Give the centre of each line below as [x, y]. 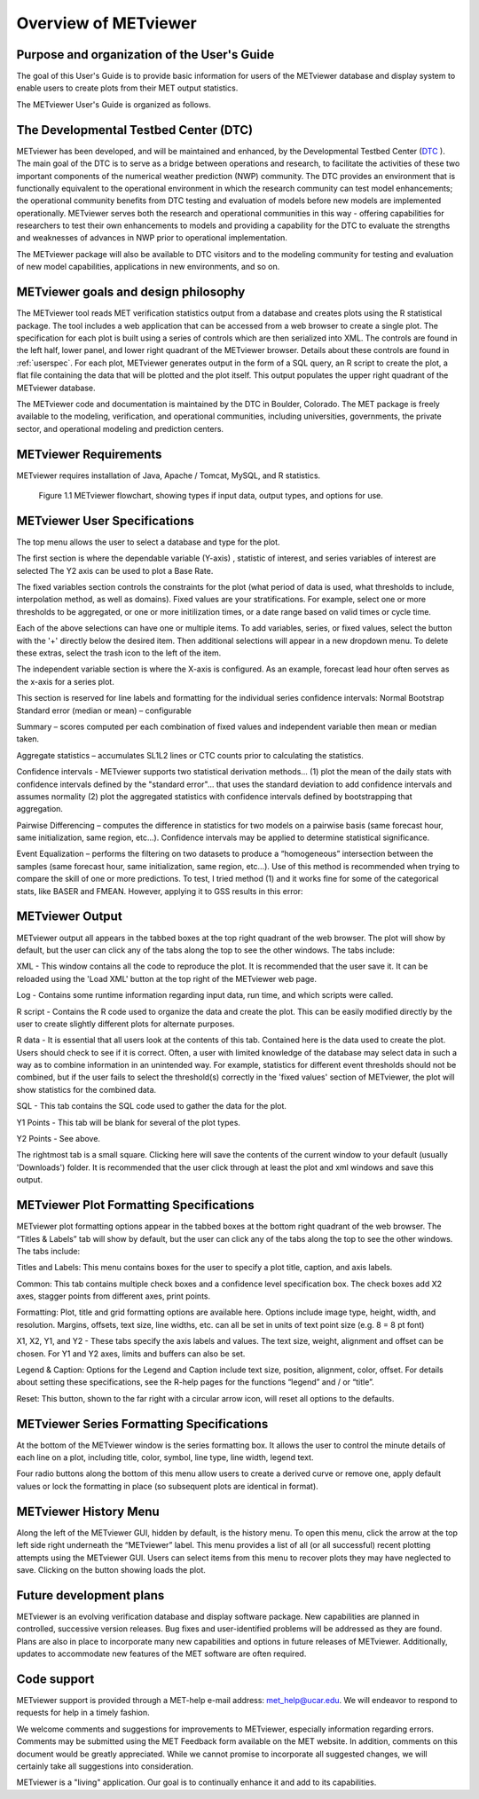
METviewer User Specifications [105, 520]
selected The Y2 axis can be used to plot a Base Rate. [115, 570]
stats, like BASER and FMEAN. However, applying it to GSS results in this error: [160, 891]
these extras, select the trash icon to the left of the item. [119, 653]
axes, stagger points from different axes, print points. [114, 1296]
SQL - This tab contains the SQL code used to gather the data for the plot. [152, 1106]
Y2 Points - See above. [59, 1139]
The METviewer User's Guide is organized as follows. [114, 104]
